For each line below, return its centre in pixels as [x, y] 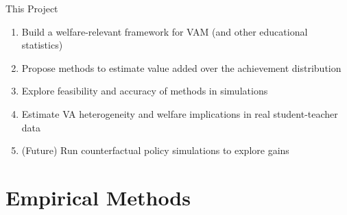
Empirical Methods [98, 197]
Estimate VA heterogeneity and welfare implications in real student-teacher [180, 113]
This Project [32, 8]
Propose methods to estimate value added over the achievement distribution [181, 67]
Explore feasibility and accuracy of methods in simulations [145, 91]
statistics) [42, 45]
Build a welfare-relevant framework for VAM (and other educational [165, 31]
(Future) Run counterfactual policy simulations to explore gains [155, 150]
